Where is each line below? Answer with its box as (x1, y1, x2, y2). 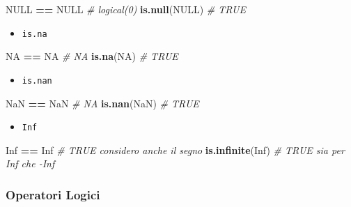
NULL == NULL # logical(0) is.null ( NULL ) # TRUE (6, 2, 246, 16)
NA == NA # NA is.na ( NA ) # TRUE (6, 49, 178, 63)
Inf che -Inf (6, 156, 55, 171)
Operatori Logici (6, 185, 100, 203)
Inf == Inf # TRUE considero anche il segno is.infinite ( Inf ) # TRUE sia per (6, 142, 345, 157)
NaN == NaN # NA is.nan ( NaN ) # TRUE (6, 95, 199, 110)
